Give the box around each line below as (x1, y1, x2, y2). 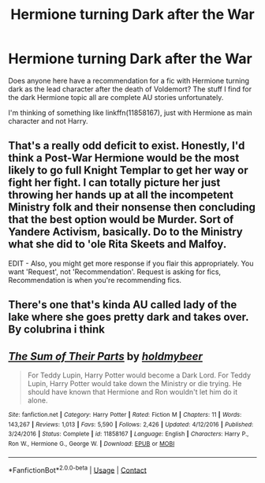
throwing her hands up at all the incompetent (8, 188, 234, 202)
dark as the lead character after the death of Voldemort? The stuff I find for (8, 84, 252, 94)
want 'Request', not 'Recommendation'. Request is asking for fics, (8, 266, 222, 277)
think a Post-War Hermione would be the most (8, 151, 240, 165)
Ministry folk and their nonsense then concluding (8, 201, 256, 214)
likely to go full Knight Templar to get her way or (8, 164, 248, 177)
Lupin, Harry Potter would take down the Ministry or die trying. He (27, 378, 242, 388)
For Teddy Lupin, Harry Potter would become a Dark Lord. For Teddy (27, 370, 251, 380)
